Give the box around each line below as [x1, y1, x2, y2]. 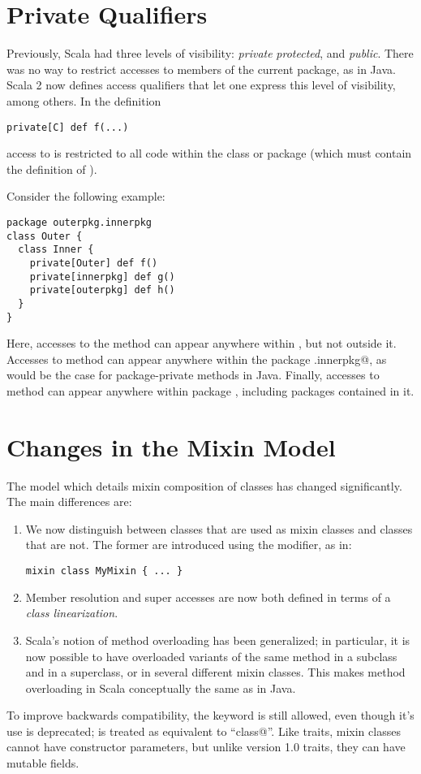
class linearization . [25, 604, 118, 621]
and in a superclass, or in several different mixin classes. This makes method [25, 664, 406, 681]
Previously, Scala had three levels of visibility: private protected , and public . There [6, 45, 414, 62]
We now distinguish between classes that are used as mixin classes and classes [25, 520, 413, 537]
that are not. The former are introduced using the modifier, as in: [25, 536, 352, 553]
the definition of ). [6, 160, 97, 177]
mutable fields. [6, 755, 79, 772]
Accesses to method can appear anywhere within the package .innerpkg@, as [6, 350, 387, 367]
